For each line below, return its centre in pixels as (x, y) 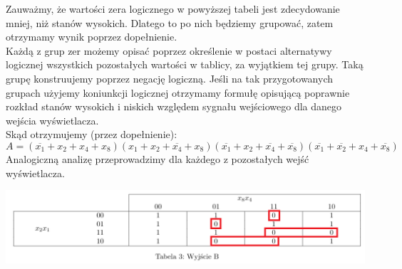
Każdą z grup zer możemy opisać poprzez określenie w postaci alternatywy (169, 50)
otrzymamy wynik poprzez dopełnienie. (92, 37)
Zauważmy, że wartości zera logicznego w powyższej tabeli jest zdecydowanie (173, 9)
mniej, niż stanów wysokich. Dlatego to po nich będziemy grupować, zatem (170, 22)
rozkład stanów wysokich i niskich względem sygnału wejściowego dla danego (174, 106)
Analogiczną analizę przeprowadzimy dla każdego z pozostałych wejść (158, 158)
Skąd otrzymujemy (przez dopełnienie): (92, 134)
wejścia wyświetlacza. (52, 120)
